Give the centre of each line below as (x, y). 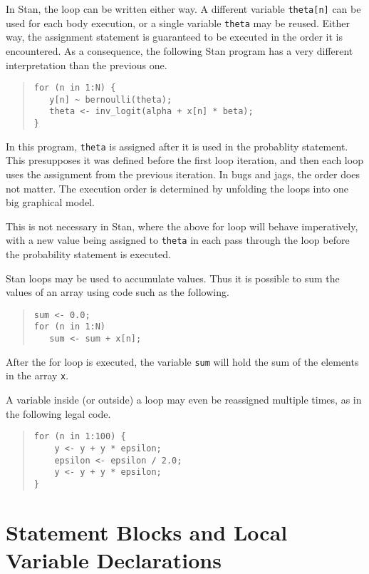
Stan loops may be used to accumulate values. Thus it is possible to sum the (173, 278)
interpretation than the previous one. (87, 65)
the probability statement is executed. (88, 254)
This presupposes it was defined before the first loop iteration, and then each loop (184, 160)
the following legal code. (58, 413)
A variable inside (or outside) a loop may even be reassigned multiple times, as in (184, 400)
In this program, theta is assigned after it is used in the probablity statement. (177, 146)
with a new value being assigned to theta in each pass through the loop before (178, 240)
